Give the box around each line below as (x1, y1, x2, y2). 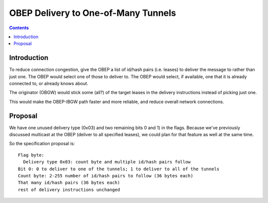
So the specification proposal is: (9, 141, 75, 147)
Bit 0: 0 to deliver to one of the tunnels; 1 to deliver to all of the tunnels (18, 166, 220, 172)
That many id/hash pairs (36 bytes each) (18, 180, 120, 186)
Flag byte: (18, 152, 45, 158)
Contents (9, 25, 29, 31)
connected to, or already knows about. (9, 81, 89, 87)
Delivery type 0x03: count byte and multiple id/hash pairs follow (23, 159, 191, 165)
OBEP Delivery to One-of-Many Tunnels (9, 7, 176, 18)
